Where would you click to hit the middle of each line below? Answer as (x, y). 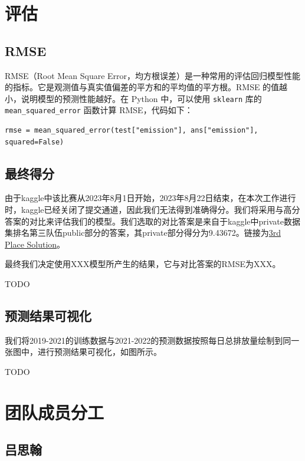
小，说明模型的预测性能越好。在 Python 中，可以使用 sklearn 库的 (133, 98)
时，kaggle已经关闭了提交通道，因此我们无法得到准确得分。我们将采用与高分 (152, 210)
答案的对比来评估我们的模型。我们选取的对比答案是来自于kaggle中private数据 (152, 221)
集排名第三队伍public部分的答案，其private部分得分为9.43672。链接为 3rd (143, 233)
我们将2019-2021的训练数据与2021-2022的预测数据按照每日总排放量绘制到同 (148, 340)
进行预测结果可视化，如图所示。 (99, 352)
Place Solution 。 (35, 244)
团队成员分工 (55, 412)
